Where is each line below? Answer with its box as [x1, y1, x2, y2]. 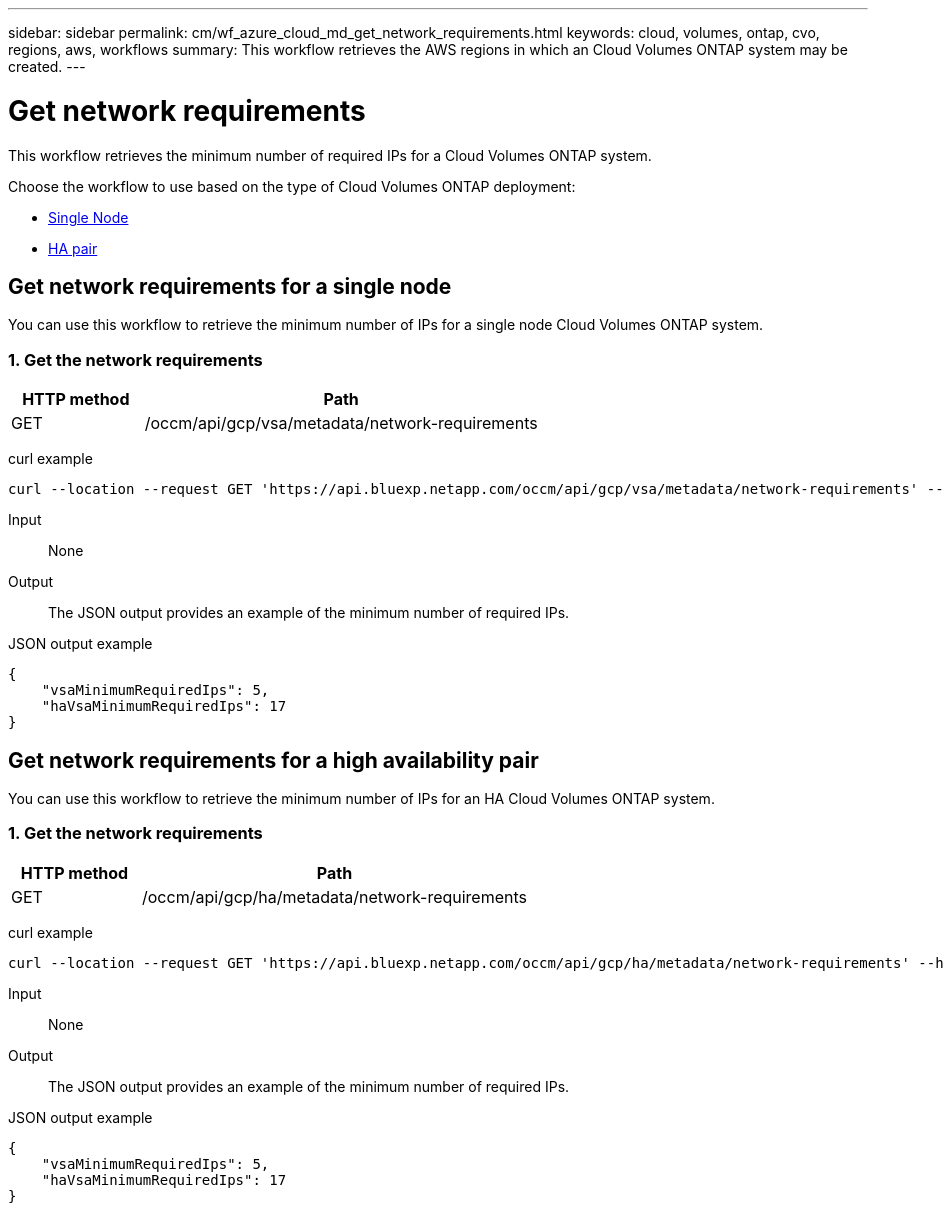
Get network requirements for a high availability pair [8, 747, 539, 773]
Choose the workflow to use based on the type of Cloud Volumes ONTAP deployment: [8, 177, 576, 195]
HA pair [48, 239, 98, 257]
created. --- [8, 58, 86, 75]
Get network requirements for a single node [8, 273, 452, 299]
